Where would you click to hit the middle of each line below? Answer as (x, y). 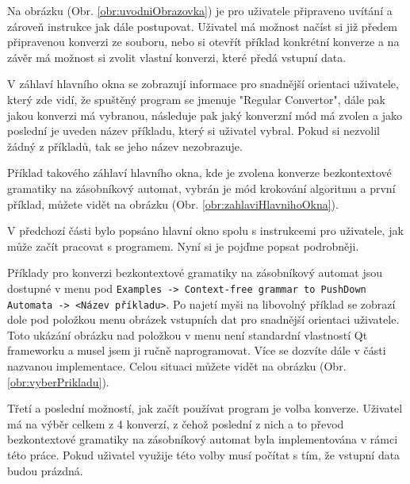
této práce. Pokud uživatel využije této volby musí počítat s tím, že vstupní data (204, 454)
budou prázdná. (45, 470)
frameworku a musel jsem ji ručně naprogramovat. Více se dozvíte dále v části (197, 350)
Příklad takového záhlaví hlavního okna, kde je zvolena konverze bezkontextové (199, 173)
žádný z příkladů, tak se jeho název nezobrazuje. (125, 146)
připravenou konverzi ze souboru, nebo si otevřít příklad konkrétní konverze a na (203, 42)
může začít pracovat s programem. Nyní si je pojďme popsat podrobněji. (183, 246)
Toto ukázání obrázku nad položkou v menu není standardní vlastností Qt (188, 334)
